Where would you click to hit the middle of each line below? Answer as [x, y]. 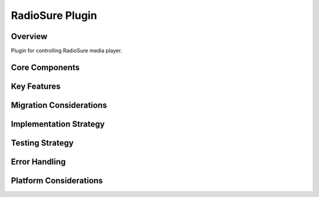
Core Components [45, 67]
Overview [29, 36]
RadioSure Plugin [54, 15]
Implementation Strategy [58, 124]
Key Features [36, 86]
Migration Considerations [59, 105]
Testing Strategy [42, 143]
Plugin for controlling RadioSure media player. [66, 51]
